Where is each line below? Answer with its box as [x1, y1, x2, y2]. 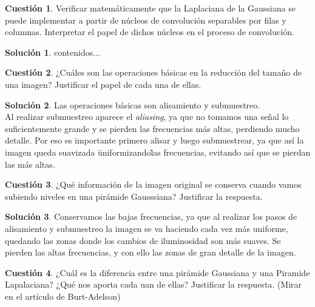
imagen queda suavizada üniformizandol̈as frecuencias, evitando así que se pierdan [5, 145, 311, 158]
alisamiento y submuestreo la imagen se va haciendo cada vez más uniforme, [5, 222, 288, 234]
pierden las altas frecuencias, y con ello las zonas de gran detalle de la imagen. [5, 246, 296, 259]
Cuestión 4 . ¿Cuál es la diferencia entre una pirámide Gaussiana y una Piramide [5, 266, 310, 279]
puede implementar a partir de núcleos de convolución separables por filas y [5, 13, 286, 26]
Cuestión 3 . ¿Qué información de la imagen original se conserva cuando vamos [5, 178, 302, 191]
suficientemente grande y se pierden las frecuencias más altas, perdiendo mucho [5, 122, 300, 134]
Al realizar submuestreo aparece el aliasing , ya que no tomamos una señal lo [5, 110, 289, 123]
